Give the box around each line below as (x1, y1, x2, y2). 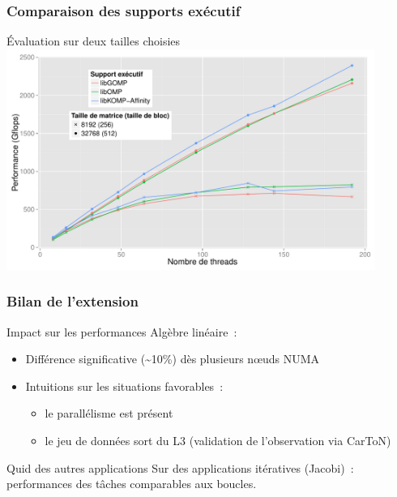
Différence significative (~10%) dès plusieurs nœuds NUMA (25, 350, 320, 367)
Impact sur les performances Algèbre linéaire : (6, 323, 237, 340)
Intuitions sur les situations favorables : (25, 377, 224, 394)
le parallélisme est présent (45, 405, 173, 422)
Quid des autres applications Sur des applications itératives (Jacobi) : (6, 459, 354, 476)
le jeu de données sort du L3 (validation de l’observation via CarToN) (45, 431, 391, 448)
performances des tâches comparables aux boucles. (6, 475, 257, 492)
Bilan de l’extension (6, 291, 139, 311)
